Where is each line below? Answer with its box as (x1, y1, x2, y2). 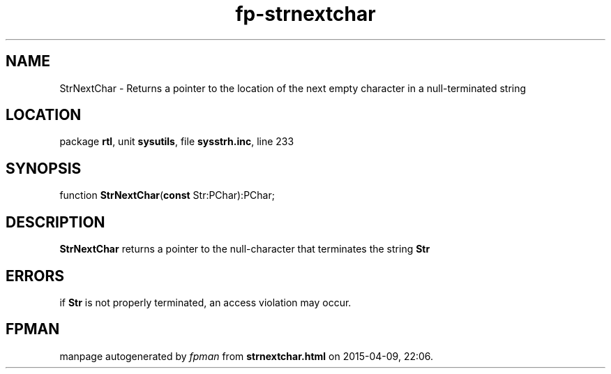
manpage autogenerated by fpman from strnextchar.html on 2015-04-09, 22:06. (59, 350, 434, 362)
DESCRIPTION (6, 213, 105, 231)
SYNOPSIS (6, 159, 82, 177)
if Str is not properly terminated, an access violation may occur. (59, 296, 352, 308)
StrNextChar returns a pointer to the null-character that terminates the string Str (59, 243, 430, 255)
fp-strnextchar (235, 2, 376, 26)
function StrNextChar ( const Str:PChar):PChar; (59, 189, 275, 202)
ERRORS (6, 267, 65, 285)
